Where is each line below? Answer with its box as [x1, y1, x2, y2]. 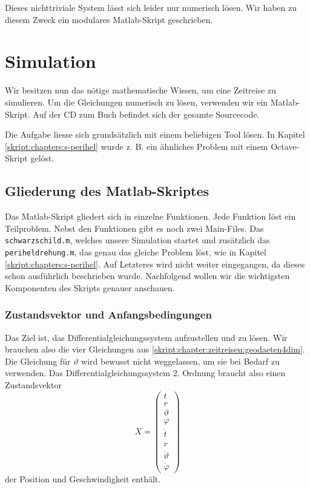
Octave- [271, 140, 300, 152]
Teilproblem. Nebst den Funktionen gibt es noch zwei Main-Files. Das [5, 221, 264, 234]
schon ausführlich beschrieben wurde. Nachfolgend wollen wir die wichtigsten [5, 269, 290, 282]
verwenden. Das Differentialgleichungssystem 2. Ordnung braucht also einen [5, 366, 286, 379]
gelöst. [30, 152, 54, 164]
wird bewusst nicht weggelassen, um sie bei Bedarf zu [81, 354, 280, 367]
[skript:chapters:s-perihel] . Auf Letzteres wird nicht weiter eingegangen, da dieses [5, 257, 305, 270]
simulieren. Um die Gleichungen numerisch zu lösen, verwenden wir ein [5, 95, 268, 108]
